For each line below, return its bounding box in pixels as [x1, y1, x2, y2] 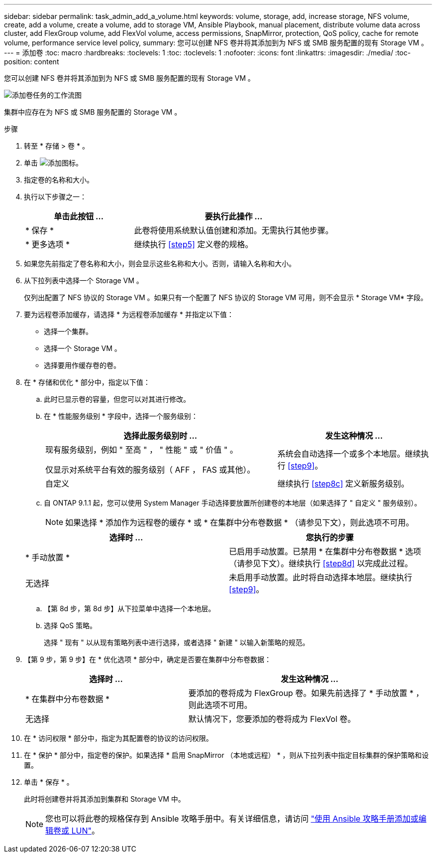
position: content [4, 57, 59, 66]
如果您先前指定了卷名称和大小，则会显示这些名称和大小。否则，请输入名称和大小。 [24, 259, 296, 268]
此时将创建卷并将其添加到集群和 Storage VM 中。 [24, 795, 185, 803]
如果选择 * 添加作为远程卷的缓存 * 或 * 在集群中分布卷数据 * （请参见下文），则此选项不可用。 [65, 517, 414, 527]
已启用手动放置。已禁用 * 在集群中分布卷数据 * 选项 [229, 546, 422, 556]
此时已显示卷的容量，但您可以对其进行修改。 [44, 395, 190, 403]
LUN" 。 [71, 826, 100, 836]
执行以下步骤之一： [24, 192, 87, 201]
